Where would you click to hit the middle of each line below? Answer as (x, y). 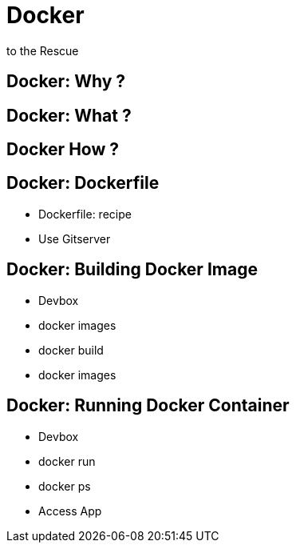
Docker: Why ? (66, 82)
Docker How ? (63, 150)
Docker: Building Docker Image (132, 270)
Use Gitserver (75, 238)
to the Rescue (43, 50)
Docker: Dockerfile (83, 183)
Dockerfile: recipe (85, 214)
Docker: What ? (69, 115)
